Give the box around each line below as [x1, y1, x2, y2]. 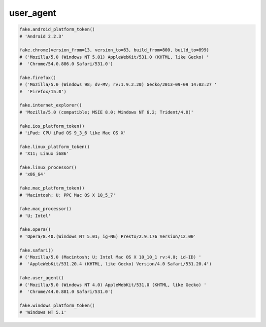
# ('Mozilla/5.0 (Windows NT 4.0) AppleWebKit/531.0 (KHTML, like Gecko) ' [19, 282, 207, 288]
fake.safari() [19, 247, 54, 253]
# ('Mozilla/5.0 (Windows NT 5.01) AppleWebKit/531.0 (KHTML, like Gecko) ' [19, 54, 209, 60]
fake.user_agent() [19, 275, 64, 281]
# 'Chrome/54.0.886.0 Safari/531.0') [19, 61, 113, 67]
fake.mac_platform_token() [19, 185, 85, 191]
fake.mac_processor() [19, 206, 72, 212]
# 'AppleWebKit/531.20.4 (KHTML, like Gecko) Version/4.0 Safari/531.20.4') [19, 261, 212, 267]
